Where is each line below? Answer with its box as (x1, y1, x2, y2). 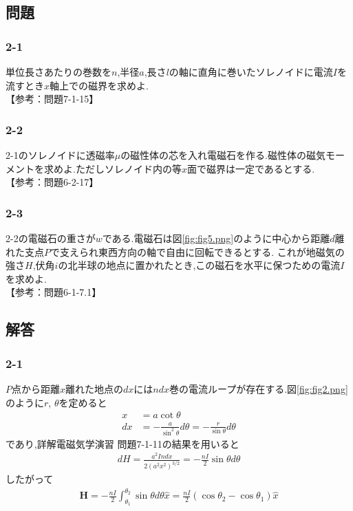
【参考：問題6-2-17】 (6, 175, 99, 189)
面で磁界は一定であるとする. (186, 161, 315, 175)
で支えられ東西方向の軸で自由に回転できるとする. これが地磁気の (50, 244, 345, 259)
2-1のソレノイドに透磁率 (6, 148, 115, 162)
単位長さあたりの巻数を (6, 65, 111, 78)
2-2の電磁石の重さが (6, 231, 96, 245)
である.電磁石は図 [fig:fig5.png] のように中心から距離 (102, 231, 330, 245)
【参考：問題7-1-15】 (6, 91, 99, 106)
